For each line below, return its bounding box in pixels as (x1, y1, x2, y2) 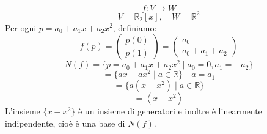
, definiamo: (112, 21, 157, 34)
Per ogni (5, 21, 37, 34)
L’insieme (5, 105, 40, 117)
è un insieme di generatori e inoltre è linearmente (78, 105, 262, 117)
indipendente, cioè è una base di (5, 116, 125, 129)
